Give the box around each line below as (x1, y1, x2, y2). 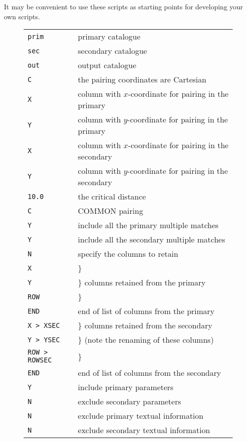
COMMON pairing (78, 205, 143, 217)
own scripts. (4, 11, 40, 21)
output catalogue (78, 59, 137, 71)
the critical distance (78, 191, 146, 202)
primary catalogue (78, 31, 141, 42)
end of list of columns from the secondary (78, 367, 221, 379)
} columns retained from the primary (78, 277, 206, 288)
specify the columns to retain (78, 248, 178, 260)
